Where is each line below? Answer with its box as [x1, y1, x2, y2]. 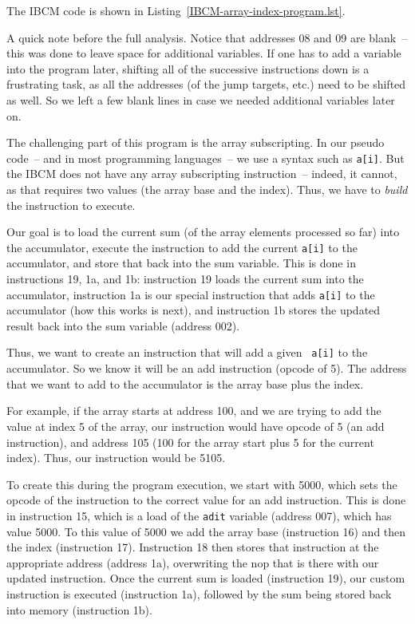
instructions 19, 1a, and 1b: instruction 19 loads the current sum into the [6, 271, 364, 287]
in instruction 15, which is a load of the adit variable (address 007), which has [6, 507, 392, 523]
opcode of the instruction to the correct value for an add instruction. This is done [6, 492, 406, 508]
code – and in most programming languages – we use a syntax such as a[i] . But [6, 149, 405, 166]
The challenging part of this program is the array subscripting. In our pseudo [6, 134, 385, 151]
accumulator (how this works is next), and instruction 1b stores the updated [6, 302, 381, 318]
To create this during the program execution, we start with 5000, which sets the [6, 476, 397, 492]
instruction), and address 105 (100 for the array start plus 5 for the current [6, 433, 374, 450]
